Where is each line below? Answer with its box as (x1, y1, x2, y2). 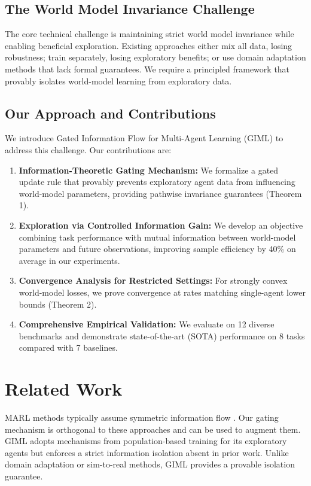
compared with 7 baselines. (19, 341, 118, 354)
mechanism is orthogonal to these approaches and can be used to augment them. (5, 423, 301, 435)
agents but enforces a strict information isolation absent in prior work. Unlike (5, 446, 289, 458)
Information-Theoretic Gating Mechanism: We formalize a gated (19, 163, 279, 176)
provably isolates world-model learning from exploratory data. (5, 74, 232, 87)
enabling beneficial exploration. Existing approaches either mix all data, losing (5, 39, 292, 51)
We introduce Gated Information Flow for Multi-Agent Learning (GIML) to (5, 132, 283, 144)
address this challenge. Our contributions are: (5, 143, 172, 156)
